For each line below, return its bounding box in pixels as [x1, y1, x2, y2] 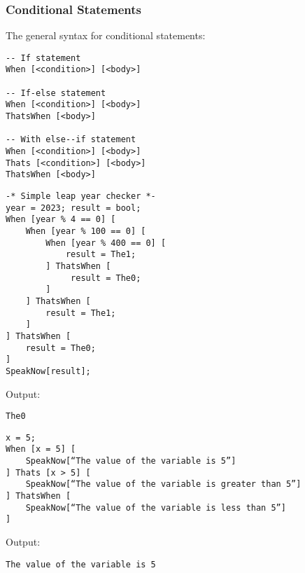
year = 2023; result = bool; [6, 202, 141, 213]
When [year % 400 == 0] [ [45, 237, 166, 248]
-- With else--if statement [6, 134, 136, 145]
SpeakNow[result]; [6, 366, 91, 376]
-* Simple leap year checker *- [6, 191, 156, 202]
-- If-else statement [6, 88, 106, 98]
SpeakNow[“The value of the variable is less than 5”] [25, 502, 286, 513]
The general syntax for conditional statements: [6, 28, 206, 43]
